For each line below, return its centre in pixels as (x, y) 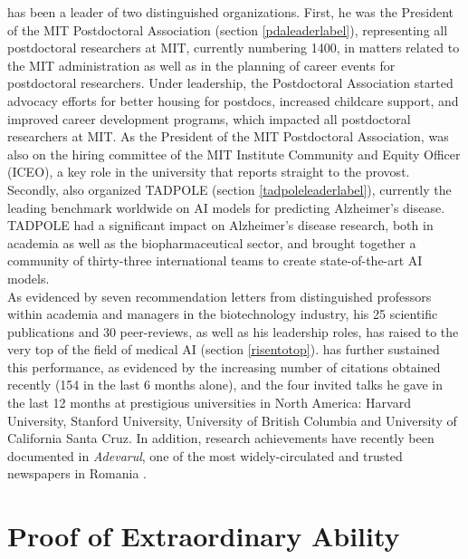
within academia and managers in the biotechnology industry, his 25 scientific (223, 314)
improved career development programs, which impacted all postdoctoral (209, 118)
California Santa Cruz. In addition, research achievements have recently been (221, 438)
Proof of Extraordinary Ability (204, 536)
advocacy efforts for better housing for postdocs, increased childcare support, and (233, 100)
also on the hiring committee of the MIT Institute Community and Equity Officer (234, 154)
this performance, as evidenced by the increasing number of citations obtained (224, 366)
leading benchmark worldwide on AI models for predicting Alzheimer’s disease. (226, 207)
